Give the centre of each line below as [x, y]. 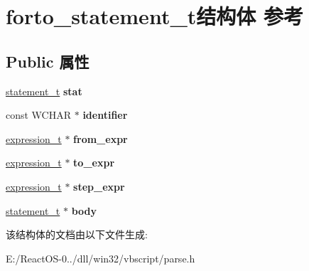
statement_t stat [44, 91]
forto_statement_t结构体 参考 [154, 16]
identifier [105, 115]
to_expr [94, 163]
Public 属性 [48, 61]
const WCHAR [39, 115]
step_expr [99, 186]
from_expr [101, 138]
